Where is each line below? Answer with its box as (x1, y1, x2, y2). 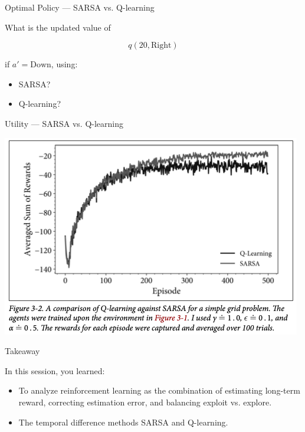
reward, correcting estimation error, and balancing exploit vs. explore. (18, 395, 272, 408)
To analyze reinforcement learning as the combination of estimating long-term (18, 384, 300, 397)
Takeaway (5, 345, 40, 357)
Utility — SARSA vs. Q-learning (5, 117, 123, 129)
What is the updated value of (5, 21, 111, 33)
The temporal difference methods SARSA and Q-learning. (18, 415, 228, 428)
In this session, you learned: (5, 364, 105, 377)
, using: (51, 58, 78, 70)
